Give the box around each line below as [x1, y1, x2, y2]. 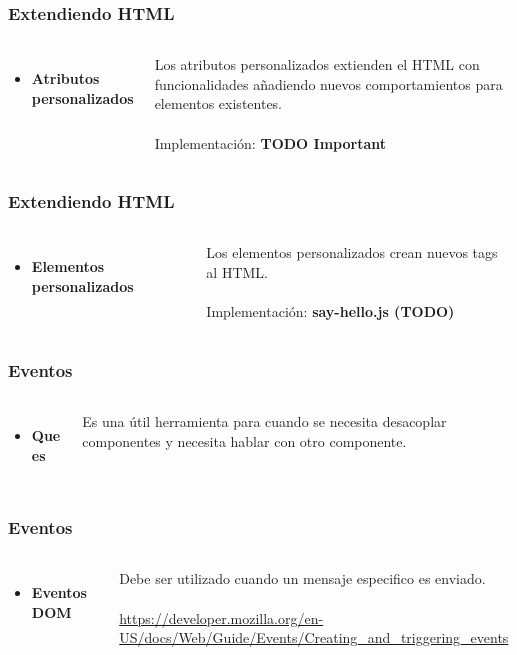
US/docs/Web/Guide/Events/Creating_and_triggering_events [119, 627, 509, 648]
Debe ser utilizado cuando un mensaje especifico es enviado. [119, 568, 486, 589]
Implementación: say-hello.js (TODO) [206, 301, 455, 322]
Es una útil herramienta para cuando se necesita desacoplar [82, 411, 447, 431]
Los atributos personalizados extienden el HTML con [154, 54, 480, 75]
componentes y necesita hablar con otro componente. [82, 430, 407, 451]
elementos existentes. [154, 93, 283, 114]
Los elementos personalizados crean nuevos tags [206, 242, 498, 263]
